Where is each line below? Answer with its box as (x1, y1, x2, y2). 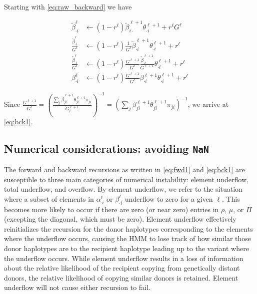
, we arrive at (187, 99, 229, 109)
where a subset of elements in (4, 193, 94, 204)
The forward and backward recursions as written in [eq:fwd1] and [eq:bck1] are (4, 164, 245, 175)
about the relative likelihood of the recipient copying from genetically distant (4, 263, 240, 273)
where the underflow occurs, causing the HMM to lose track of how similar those (4, 233, 251, 244)
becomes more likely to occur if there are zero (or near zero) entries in (4, 204, 219, 214)
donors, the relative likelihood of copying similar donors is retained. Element (4, 272, 238, 283)
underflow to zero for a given (124, 193, 213, 204)
